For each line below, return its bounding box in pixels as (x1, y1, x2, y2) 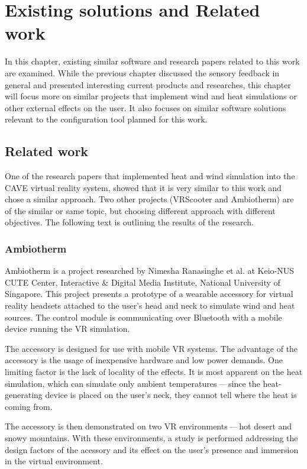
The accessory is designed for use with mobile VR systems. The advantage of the (5, 342, 298, 354)
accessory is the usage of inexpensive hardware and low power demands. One (5, 354, 283, 366)
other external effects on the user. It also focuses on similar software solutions (5, 101, 286, 114)
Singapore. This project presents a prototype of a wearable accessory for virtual (5, 287, 293, 300)
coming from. (5, 400, 53, 412)
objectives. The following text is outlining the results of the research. (5, 216, 254, 228)
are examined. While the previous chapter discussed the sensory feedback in (5, 66, 280, 79)
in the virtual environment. (5, 455, 103, 467)
